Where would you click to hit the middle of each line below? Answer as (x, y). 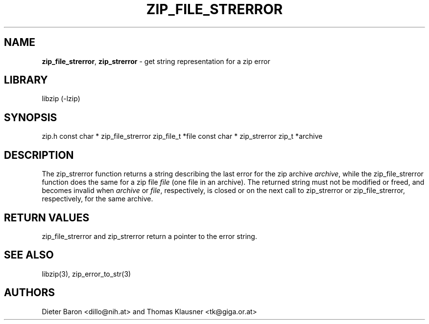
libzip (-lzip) (61, 99)
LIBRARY (26, 80)
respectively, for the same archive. (97, 199)
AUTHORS (30, 293)
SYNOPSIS (31, 117)
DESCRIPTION (39, 155)
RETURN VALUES (47, 217)
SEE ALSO (29, 255)
